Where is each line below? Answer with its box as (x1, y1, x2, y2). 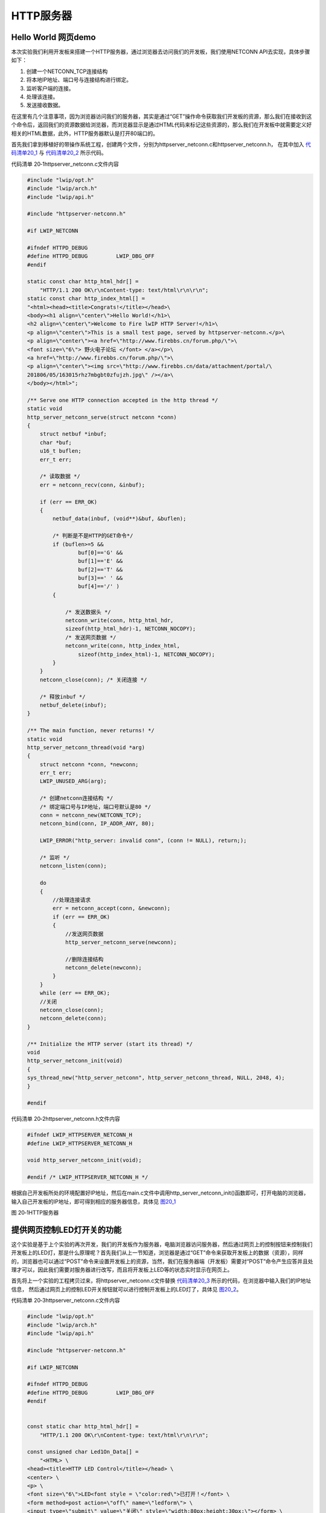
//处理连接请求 (52, 896, 91, 903)
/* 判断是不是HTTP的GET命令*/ (52, 533, 133, 539)
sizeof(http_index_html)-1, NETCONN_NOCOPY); (77, 651, 216, 658)
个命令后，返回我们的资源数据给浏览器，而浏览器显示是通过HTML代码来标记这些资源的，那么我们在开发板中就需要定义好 (11, 121, 312, 128)
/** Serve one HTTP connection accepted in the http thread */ (27, 396, 219, 404)
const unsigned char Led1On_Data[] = (27, 1448, 139, 1456)
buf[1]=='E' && (77, 557, 123, 565)
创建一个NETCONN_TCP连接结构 (26, 67, 108, 75)
